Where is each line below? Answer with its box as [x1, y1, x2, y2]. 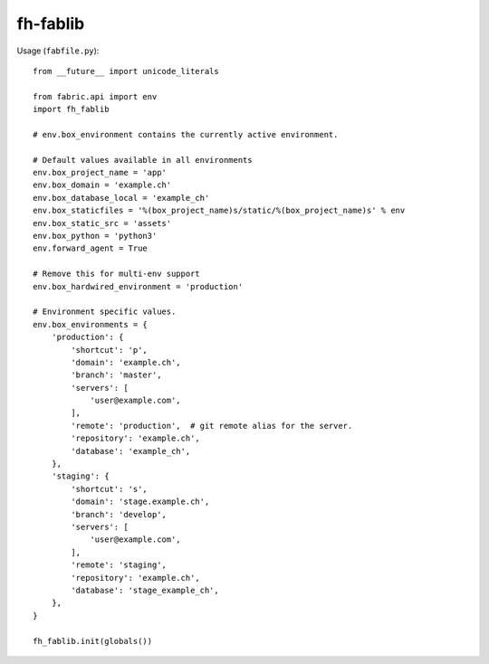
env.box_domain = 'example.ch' [33, 180, 172, 190]
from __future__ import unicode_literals [33, 66, 219, 76]
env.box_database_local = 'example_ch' [33, 193, 210, 203]
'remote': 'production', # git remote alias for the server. [71, 421, 353, 431]
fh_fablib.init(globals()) [33, 636, 153, 646]
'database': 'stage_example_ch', [71, 584, 219, 595]
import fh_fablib [33, 104, 110, 115]
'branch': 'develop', [71, 509, 168, 519]
